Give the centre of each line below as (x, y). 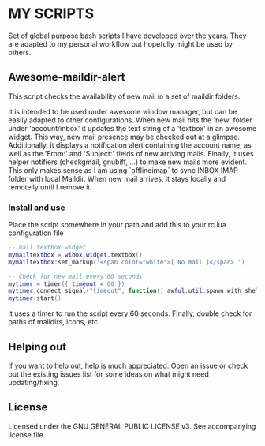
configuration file (36, 233)
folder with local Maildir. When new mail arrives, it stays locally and (117, 178)
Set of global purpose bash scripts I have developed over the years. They (127, 36)
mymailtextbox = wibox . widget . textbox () (76, 255)
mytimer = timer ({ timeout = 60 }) (67, 284)
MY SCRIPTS (51, 14)
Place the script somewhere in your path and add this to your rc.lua (117, 225)
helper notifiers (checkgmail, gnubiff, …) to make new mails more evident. (127, 162)
